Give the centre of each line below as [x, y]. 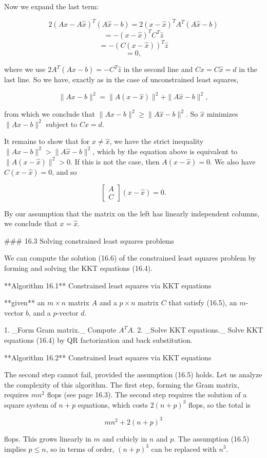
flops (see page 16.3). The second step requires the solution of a [147, 395]
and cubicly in [125, 438]
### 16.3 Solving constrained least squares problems [89, 240]
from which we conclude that [50, 114]
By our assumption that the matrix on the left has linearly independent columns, [132, 213]
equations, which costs [113, 404]
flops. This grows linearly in [48, 438]
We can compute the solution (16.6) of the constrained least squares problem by [130, 258]
